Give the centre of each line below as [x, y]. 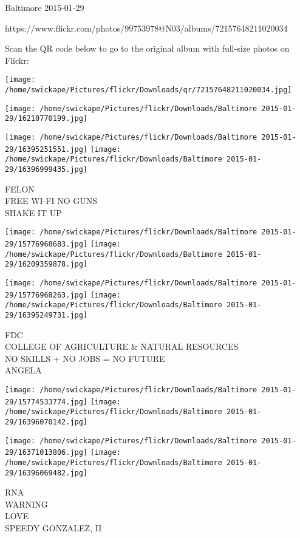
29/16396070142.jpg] [46, 422]
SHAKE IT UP [33, 212]
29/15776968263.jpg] [46, 295]
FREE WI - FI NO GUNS [51, 201]
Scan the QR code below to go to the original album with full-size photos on [147, 48]
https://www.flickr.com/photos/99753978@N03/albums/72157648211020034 [146, 28]
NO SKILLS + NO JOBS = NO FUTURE [85, 358]
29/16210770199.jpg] [46, 119]
